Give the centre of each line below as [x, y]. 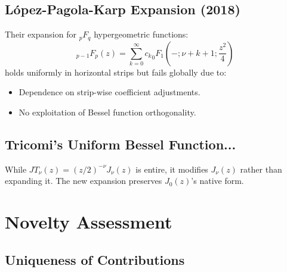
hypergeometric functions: [141, 34]
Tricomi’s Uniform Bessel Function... [121, 144]
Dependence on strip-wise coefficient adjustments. [109, 92]
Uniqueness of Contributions [95, 259]
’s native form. [217, 181]
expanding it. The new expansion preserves [84, 181]
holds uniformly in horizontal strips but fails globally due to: [116, 72]
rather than [261, 169]
